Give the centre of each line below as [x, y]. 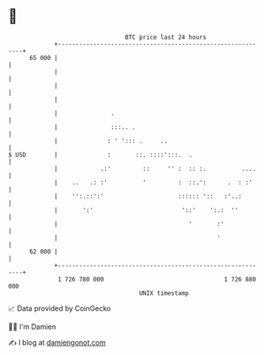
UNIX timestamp [164, 293]
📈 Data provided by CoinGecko [60, 308]
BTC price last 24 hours [166, 37]
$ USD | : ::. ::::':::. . [100, 155]
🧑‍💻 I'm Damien [32, 327]
